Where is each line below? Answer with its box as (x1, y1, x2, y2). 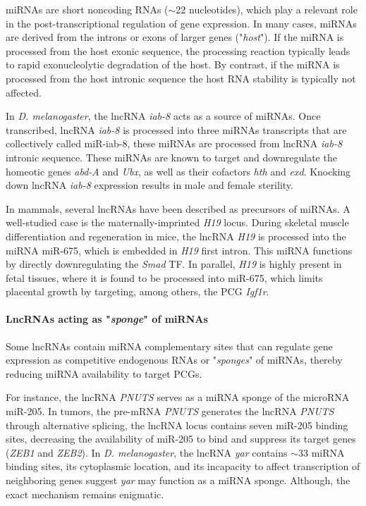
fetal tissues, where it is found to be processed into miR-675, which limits (6, 270, 323, 285)
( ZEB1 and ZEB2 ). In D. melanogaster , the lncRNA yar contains (6, 445, 288, 459)
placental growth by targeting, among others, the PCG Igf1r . (6, 284, 269, 299)
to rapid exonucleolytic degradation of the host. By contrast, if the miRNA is (6, 57, 340, 72)
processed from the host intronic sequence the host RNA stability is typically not (6, 70, 356, 85)
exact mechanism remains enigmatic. (6, 486, 164, 501)
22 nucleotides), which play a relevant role (176, 2, 358, 16)
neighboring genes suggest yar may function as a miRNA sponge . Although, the (6, 473, 350, 488)
